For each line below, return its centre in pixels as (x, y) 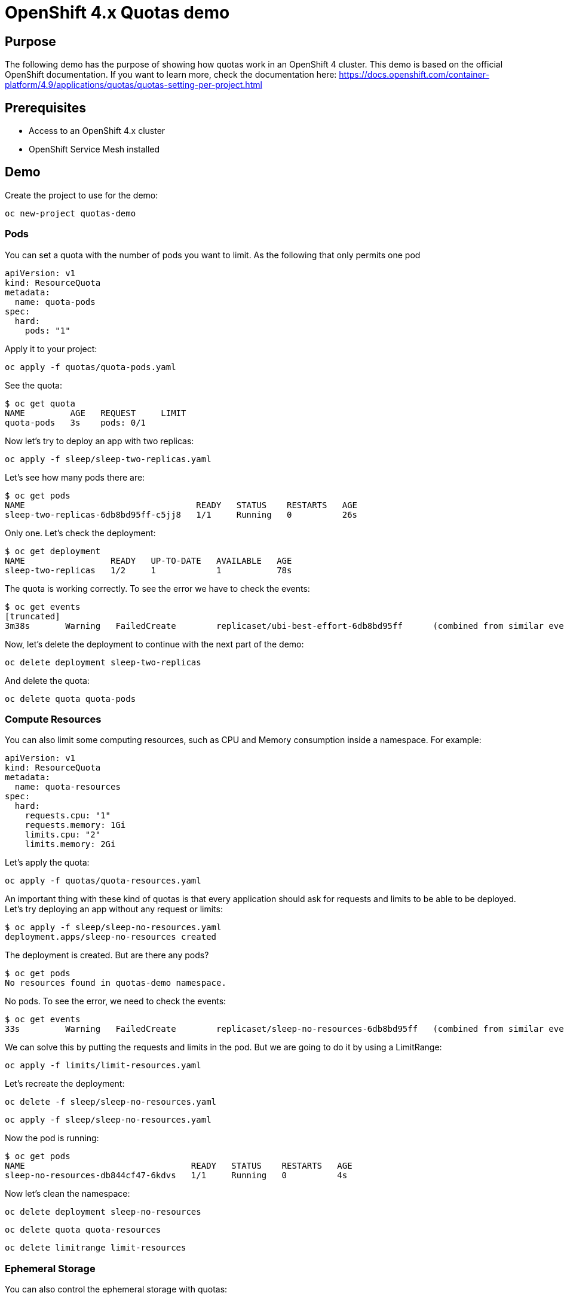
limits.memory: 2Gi (70, 844)
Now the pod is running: (52, 1138)
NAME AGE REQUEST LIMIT (96, 413)
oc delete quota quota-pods (70, 699)
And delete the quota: (47, 680)
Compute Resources (53, 719)
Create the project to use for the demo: (82, 195)
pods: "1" (47, 330)
